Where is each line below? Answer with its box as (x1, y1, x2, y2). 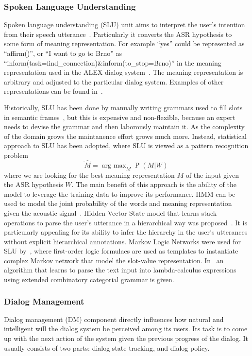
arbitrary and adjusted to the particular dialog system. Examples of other (4, 76, 224, 86)
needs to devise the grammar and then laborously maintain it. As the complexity (4, 121, 245, 132)
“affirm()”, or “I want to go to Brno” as (4, 48, 122, 58)
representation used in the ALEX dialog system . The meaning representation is (4, 67, 243, 77)
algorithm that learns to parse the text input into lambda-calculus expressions (4, 265, 236, 275)
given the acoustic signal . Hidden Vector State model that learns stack (4, 207, 217, 218)
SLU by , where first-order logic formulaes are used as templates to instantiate (4, 246, 238, 256)
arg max (101, 162, 126, 169)
